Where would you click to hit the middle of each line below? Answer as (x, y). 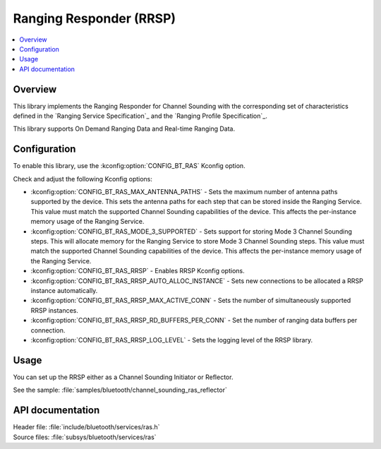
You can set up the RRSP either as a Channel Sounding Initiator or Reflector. (123, 377)
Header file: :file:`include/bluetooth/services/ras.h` (86, 427)
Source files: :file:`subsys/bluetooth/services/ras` (85, 437)
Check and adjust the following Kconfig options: (83, 179)
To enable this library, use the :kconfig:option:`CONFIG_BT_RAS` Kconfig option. (129, 166)
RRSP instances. (55, 310)
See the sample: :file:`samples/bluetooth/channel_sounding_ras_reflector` (120, 390)
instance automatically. (64, 291)
